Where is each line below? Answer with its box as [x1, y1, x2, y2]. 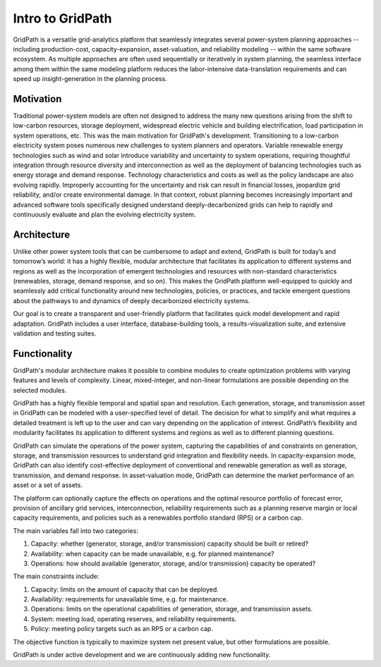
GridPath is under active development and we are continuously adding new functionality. [13, 651, 271, 659]
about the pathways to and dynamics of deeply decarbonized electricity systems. [13, 296, 250, 305]
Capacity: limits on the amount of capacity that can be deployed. [30, 585, 219, 594]
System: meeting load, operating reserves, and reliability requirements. [30, 614, 237, 623]
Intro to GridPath [13, 11, 112, 26]
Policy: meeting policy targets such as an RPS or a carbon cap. [30, 625, 213, 633]
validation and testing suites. [13, 329, 97, 338]
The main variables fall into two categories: [13, 526, 139, 535]
